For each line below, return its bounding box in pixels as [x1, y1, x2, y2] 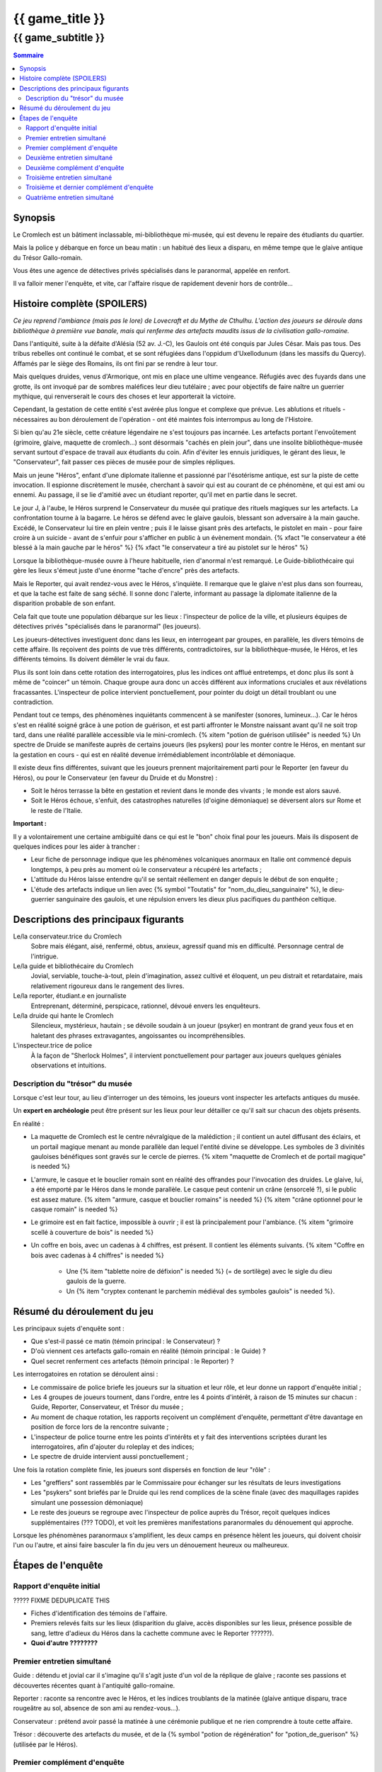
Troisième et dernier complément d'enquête [25, 183, 154, 191]
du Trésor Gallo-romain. [13, 253, 83, 262]
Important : [13, 819, 47, 828]
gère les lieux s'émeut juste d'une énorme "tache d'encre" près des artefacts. [13, 566, 240, 575]
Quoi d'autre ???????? [30, 1639, 98, 1647]
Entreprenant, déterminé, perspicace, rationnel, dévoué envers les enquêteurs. [30, 1002, 261, 1010]
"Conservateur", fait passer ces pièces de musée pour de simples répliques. [13, 458, 236, 466]
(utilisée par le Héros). [13, 1740, 78, 1749]
